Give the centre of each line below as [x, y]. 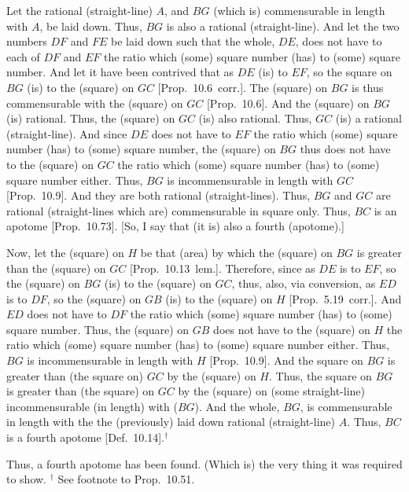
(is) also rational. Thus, [255, 118]
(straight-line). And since [67, 133]
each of [23, 56]
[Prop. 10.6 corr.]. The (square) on [243, 87]
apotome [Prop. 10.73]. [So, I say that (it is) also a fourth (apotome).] [175, 226]
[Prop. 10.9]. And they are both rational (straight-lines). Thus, [158, 195]
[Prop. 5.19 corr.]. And [345, 298]
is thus [368, 87]
